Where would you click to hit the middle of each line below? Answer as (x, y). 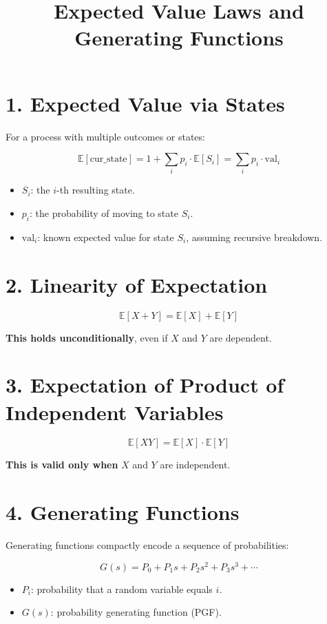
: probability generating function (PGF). (136, 612)
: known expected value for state (106, 237)
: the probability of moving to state (104, 213)
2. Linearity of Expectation (137, 284)
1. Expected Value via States (145, 103)
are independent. (195, 465)
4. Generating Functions (123, 512)
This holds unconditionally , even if (87, 337)
